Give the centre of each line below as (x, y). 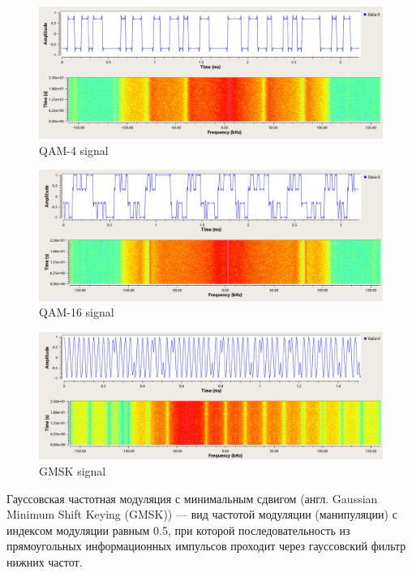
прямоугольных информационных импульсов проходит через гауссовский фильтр (206, 546)
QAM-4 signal (74, 150)
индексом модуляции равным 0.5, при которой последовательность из (178, 530)
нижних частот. (45, 561)
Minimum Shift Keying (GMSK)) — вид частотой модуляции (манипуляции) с (202, 514)
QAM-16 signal (77, 312)
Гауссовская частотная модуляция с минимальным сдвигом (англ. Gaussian (192, 498)
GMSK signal (73, 470)
